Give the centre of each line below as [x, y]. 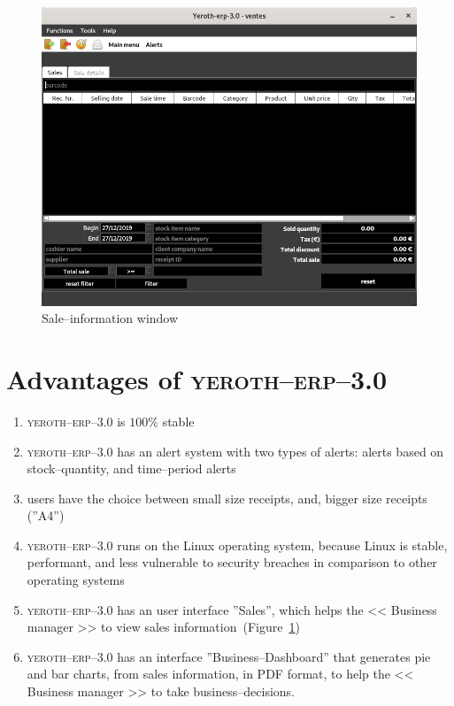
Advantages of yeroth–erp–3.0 [197, 378]
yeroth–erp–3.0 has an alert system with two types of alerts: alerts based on [235, 451]
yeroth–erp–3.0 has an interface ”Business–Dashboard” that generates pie [229, 656]
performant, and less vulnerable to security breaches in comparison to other [232, 562]
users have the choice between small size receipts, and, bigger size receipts [227, 498]
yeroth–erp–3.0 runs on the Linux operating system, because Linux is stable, [237, 545]
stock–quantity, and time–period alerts [131, 468]
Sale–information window [110, 318]
